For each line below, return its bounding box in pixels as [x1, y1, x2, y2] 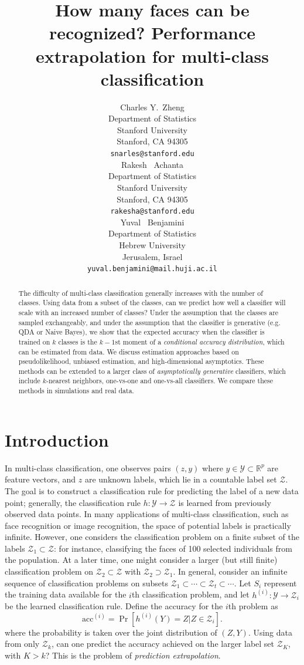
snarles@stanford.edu [110, 150, 194, 158]
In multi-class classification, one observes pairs [5, 461, 171, 474]
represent [264, 576, 297, 589]
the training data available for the [5, 588, 127, 600]
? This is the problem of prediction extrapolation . [45, 649, 221, 661]
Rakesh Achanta [121, 158, 184, 170]
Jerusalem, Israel [122, 250, 183, 262]
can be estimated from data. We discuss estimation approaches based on [18, 346, 239, 356]
